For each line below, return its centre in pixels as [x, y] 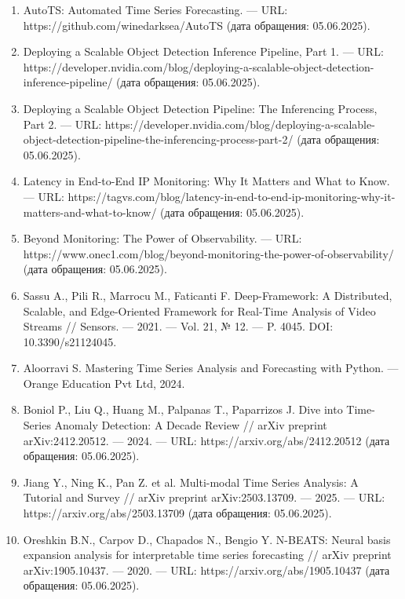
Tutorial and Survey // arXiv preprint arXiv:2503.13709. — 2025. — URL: [204, 497]
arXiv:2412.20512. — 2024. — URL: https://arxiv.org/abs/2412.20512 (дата [206, 440]
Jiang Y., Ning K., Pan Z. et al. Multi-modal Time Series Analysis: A [191, 482]
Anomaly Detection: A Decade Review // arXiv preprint [191, 425]
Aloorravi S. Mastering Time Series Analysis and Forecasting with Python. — [211, 368]
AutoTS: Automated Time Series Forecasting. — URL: [155, 9]
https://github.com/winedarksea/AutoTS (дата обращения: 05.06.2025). [197, 25]
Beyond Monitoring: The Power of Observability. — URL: [162, 238]
